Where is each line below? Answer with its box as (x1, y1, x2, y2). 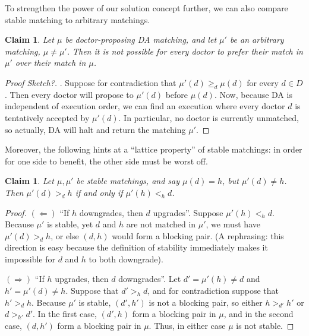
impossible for (5, 252, 55, 265)
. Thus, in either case (149, 319, 226, 331)
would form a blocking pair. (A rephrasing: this (112, 229, 284, 242)
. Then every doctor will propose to (5, 88, 134, 100)
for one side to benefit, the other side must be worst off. (5, 154, 208, 167)
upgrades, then (55, 272, 109, 285)
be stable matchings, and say (76, 175, 180, 187)
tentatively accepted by (5, 111, 90, 123)
